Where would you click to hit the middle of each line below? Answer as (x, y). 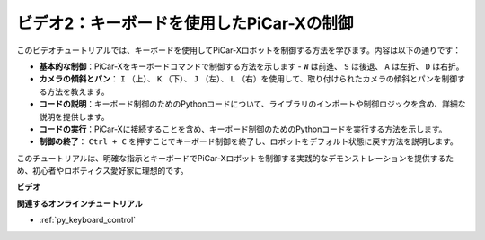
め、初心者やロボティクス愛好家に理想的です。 (102, 171)
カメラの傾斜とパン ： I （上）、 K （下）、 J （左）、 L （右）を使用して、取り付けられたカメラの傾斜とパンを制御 (248, 79)
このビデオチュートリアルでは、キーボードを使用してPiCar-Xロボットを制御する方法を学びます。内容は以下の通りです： (239, 50)
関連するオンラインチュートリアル (79, 203)
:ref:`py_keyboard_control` (88, 220)
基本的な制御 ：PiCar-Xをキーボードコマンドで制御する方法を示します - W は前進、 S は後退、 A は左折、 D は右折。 (251, 66)
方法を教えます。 (78, 91)
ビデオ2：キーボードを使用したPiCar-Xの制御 (185, 23)
